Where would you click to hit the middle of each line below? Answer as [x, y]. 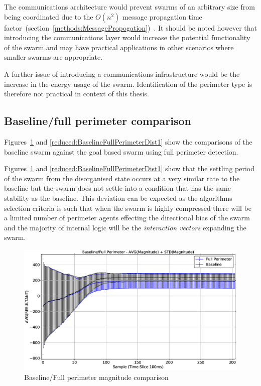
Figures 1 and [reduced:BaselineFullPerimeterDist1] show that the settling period [129, 168]
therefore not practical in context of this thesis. [77, 94]
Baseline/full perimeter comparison [98, 121]
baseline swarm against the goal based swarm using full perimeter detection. [121, 151]
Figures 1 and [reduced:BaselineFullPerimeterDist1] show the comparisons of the [128, 141]
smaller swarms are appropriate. [53, 57]
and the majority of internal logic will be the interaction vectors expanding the [125, 227]
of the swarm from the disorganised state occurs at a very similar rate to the [122, 178]
